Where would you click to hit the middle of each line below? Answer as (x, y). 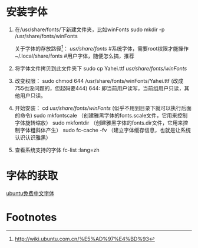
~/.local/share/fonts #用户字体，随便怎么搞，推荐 (74, 56)
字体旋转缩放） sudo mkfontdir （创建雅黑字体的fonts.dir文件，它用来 (99, 123)
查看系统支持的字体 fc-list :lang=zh (57, 150)
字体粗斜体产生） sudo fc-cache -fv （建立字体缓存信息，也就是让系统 (105, 130)
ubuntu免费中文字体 (30, 193)
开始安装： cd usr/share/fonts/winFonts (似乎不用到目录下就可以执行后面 (103, 108)
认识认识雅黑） (33, 137)
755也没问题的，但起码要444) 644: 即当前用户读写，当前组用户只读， (99, 88)
